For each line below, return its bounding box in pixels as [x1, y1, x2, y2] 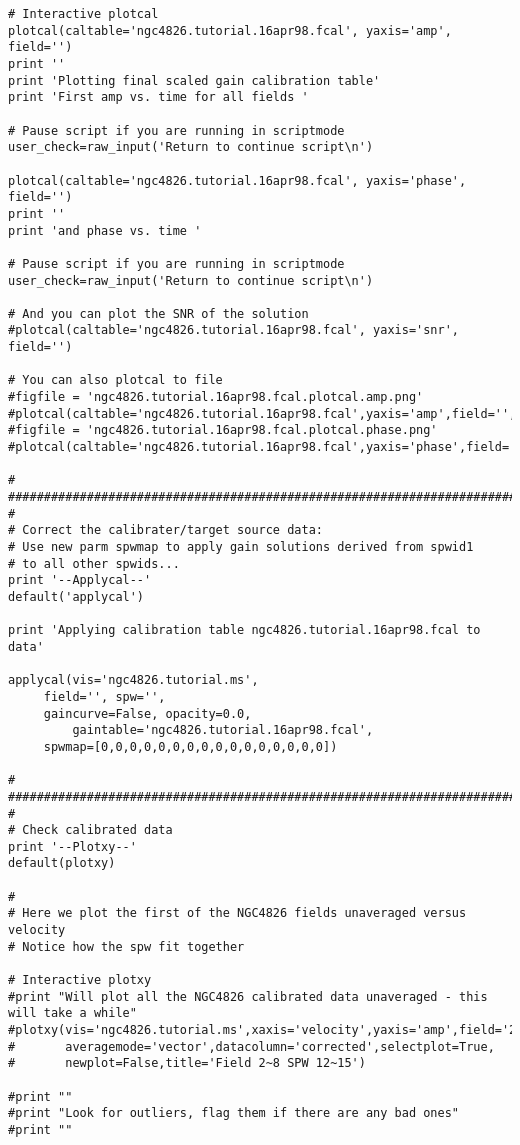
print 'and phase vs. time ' [8, 223, 202, 238]
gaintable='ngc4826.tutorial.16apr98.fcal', [72, 723, 374, 738]
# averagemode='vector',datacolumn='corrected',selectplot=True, [8, 1039, 495, 1054]
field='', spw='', [43, 689, 166, 704]
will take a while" [8, 1006, 137, 1021]
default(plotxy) [8, 856, 116, 871]
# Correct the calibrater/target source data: [8, 523, 323, 538]
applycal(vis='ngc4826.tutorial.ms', [8, 673, 259, 688]
